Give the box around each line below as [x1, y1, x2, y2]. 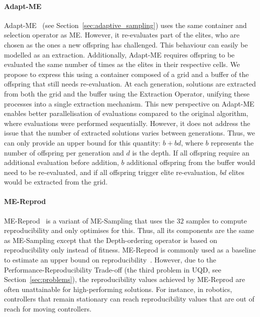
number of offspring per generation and [4, 147, 124, 157]
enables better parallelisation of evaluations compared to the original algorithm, [4, 108, 248, 118]
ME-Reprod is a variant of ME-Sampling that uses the [4, 215, 174, 225]
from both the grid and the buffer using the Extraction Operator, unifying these [4, 88, 250, 98]
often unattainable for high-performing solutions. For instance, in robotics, [4, 283, 232, 294]
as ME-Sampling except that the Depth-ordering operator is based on [4, 234, 217, 245]
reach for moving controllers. [4, 303, 91, 314]
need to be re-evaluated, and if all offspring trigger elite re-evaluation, [4, 166, 217, 177]
